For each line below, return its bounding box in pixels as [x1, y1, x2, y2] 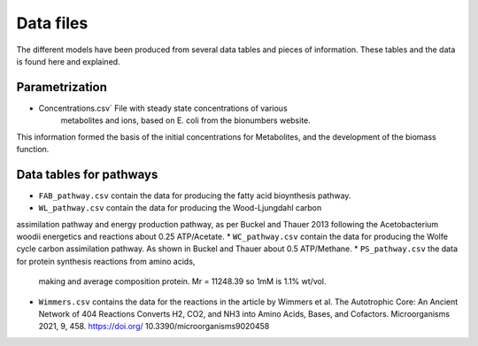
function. [16, 144, 50, 155]
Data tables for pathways [16, 166, 158, 181]
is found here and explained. [16, 56, 120, 66]
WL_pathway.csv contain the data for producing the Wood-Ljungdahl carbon [38, 203, 322, 213]
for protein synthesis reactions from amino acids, [16, 256, 196, 266]
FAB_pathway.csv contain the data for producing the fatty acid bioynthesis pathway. [38, 190, 351, 201]
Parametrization [16, 80, 108, 95]
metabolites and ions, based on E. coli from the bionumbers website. [60, 115, 312, 126]
